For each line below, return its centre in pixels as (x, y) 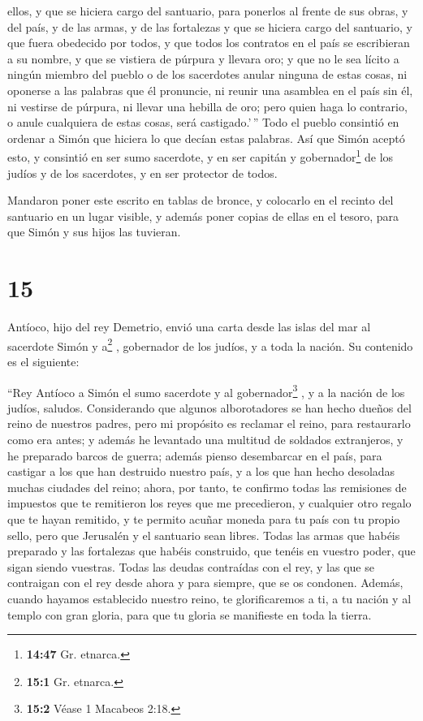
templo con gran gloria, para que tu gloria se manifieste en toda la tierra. (190, 614)
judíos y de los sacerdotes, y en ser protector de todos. (142, 173)
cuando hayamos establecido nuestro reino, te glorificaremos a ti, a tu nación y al (209, 598)
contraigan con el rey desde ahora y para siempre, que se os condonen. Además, (205, 583)
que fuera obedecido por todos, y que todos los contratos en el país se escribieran (209, 43)
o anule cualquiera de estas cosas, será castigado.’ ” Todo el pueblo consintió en (203, 122)
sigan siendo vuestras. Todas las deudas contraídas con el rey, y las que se (191, 566)
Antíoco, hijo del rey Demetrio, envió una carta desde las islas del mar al (189, 327)
